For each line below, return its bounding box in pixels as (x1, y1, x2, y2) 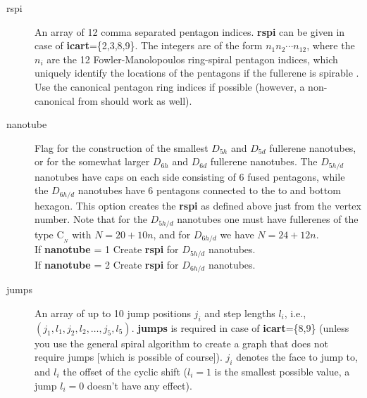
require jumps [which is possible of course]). (35, 349, 223, 364)
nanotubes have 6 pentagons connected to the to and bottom (77, 183, 341, 198)
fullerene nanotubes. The (210, 154, 318, 169)
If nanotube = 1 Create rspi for (35, 242, 179, 257)
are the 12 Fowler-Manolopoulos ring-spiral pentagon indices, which (46, 51, 338, 66)
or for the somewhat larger (35, 154, 150, 169)
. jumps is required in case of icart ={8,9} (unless (131, 320, 349, 335)
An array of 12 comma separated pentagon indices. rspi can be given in (35, 24, 345, 39)
